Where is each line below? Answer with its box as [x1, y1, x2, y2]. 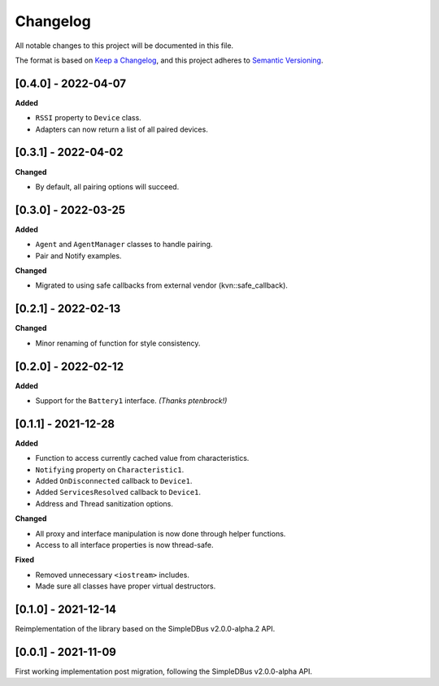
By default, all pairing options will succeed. [35, 181, 180, 191]
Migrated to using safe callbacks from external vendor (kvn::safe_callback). [35, 280, 289, 290]
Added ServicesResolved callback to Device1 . [35, 488, 202, 497]
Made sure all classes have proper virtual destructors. [35, 581, 216, 591]
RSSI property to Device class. [35, 113, 141, 123]
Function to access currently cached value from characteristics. [35, 454, 250, 463]
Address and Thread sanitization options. [35, 498, 174, 508]
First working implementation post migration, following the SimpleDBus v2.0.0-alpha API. [15, 666, 313, 676]
